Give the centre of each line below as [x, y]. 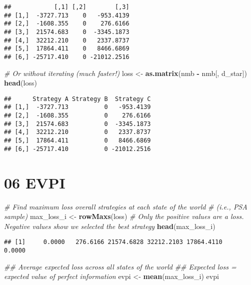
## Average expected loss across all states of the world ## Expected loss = [120, 266]
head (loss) [20, 83]
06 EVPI [35, 182]
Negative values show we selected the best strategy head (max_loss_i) [110, 226]
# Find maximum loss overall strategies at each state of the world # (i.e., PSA [126, 206]
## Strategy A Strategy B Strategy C [77, 99]
